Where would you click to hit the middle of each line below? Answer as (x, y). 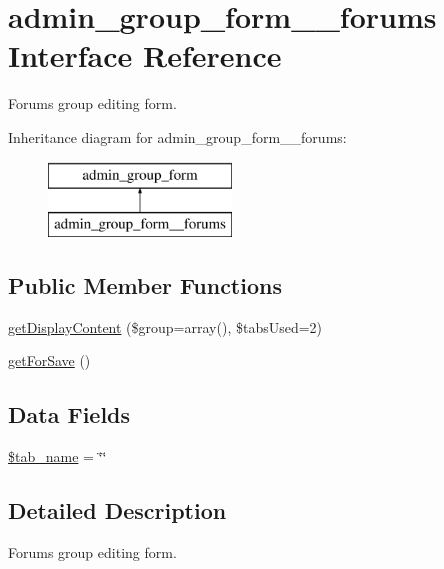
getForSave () (49, 360)
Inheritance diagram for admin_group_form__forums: (177, 136)
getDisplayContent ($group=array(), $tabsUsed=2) (165, 326)
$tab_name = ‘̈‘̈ (57, 456)
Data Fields (69, 414)
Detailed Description (117, 510)
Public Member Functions (145, 285)
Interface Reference (145, 55)
